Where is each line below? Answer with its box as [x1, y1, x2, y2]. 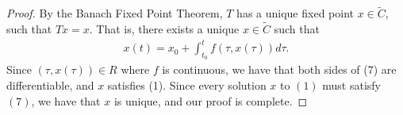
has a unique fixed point [236, 5, 354, 21]
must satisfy [322, 76, 382, 93]
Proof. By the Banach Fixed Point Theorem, [6, 5, 223, 21]
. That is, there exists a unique [89, 21, 240, 37]
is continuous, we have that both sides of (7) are [162, 61, 397, 78]
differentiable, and [6, 76, 94, 93]
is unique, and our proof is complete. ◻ [113, 92, 308, 109]
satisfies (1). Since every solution [107, 76, 267, 93]
